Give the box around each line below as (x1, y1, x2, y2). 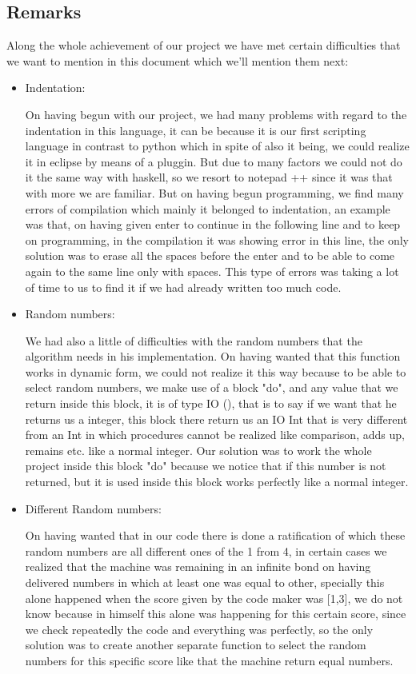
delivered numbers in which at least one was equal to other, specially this (25, 574, 385, 591)
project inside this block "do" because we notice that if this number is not (25, 457, 386, 474)
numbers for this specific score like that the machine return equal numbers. (25, 652, 394, 668)
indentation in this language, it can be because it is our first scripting (25, 122, 366, 138)
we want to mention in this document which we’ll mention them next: (6, 52, 349, 69)
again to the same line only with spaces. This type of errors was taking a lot (25, 262, 399, 279)
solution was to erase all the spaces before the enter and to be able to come (25, 247, 395, 264)
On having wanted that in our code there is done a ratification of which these (25, 527, 406, 544)
